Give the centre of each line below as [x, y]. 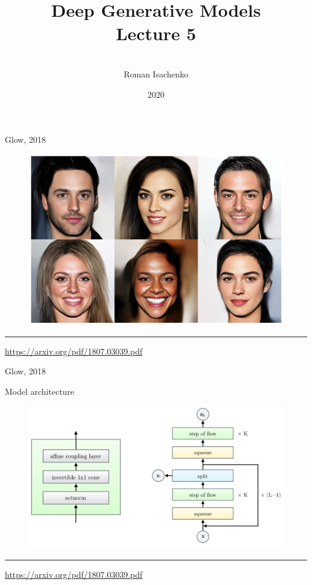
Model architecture [40, 391]
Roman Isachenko [156, 73]
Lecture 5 [156, 33]
